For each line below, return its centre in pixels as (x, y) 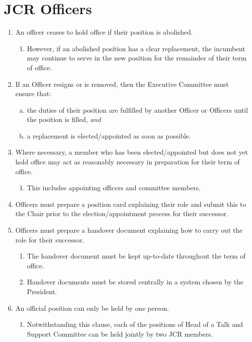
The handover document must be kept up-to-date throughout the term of (136, 256)
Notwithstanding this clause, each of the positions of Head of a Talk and (135, 324)
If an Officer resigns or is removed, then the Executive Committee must (122, 84)
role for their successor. (50, 239)
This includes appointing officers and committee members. (114, 188)
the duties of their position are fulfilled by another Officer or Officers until (137, 110)
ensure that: (33, 93)
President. (42, 291)
